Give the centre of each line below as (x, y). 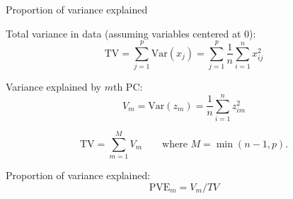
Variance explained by (54, 87)
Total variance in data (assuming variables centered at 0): (131, 33)
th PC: (128, 87)
